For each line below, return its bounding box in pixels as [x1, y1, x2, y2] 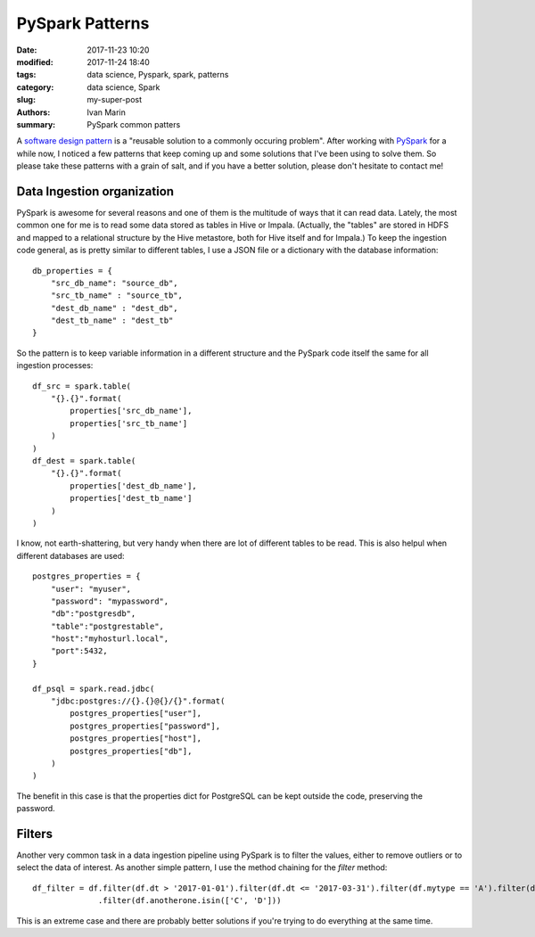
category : [16, 81, 54, 93]
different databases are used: [16, 550, 125, 561]
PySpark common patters [86, 119, 181, 129]
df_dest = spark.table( [32, 456, 136, 465]
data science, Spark [86, 81, 160, 93]
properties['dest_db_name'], [70, 481, 198, 490]
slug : [16, 95, 36, 105]
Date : [16, 45, 37, 55]
